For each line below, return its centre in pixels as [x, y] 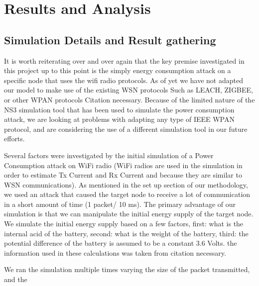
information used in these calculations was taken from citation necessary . [115, 252]
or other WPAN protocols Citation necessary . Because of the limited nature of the [129, 99]
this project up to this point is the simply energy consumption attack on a [118, 70]
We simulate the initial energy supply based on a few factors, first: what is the [124, 224]
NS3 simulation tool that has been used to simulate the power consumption [119, 109]
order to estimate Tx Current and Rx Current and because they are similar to [123, 175]
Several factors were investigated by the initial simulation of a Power [109, 155]
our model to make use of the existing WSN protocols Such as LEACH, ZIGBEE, [129, 90]
